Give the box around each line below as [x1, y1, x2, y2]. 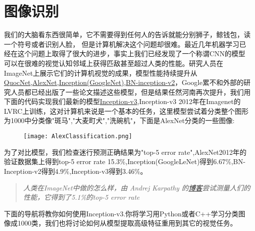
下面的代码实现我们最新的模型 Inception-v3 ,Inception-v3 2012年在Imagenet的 [4, 96, 241, 106]
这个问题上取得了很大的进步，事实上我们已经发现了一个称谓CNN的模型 [17, 48, 246, 59]
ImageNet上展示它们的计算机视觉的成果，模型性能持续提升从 [4, 67, 198, 78]
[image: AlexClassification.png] [23, 133, 132, 140]
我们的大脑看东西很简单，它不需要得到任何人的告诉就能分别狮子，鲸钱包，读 [4, 29, 251, 40]
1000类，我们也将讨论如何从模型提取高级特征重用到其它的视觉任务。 [17, 218, 237, 228]
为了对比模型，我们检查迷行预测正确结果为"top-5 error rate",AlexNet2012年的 [4, 147, 247, 157]
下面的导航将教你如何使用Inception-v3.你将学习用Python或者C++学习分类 [4, 208, 238, 218]
